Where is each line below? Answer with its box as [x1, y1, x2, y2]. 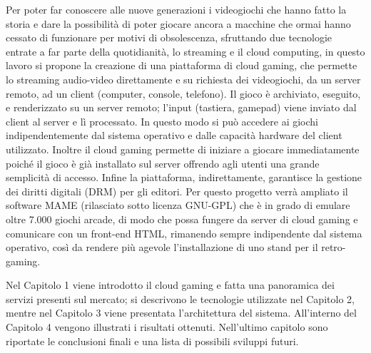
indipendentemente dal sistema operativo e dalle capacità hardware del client [6, 128, 342, 143]
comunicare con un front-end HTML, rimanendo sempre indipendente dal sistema [6, 225, 362, 240]
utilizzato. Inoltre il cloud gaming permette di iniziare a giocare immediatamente [6, 141, 360, 156]
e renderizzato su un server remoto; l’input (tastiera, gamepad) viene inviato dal [6, 100, 357, 115]
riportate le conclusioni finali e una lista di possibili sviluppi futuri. [6, 333, 299, 348]
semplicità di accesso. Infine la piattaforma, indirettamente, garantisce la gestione [6, 170, 362, 185]
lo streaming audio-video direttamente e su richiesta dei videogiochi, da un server [6, 71, 361, 86]
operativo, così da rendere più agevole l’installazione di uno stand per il [6, 240, 318, 255]
